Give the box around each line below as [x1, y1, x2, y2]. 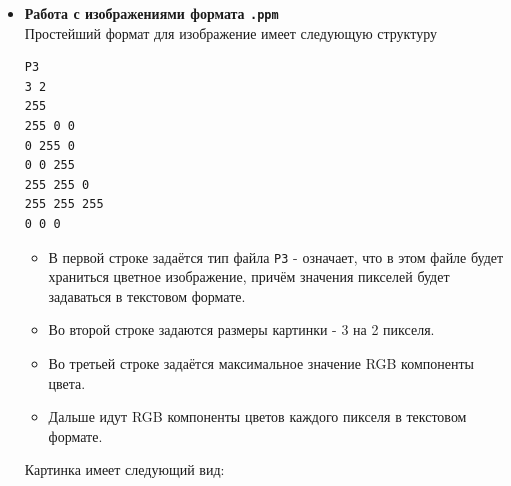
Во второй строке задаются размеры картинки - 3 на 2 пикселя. [48, 319, 435, 340]
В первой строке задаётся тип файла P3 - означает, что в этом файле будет [48, 246, 504, 267]
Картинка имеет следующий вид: [24, 459, 225, 480]
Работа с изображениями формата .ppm [24, 3, 279, 23]
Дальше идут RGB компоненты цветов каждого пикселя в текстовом [48, 406, 467, 427]
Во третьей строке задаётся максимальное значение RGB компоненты [48, 353, 475, 374]
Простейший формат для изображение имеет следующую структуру [24, 22, 437, 43]
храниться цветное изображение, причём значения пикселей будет [48, 266, 450, 287]
